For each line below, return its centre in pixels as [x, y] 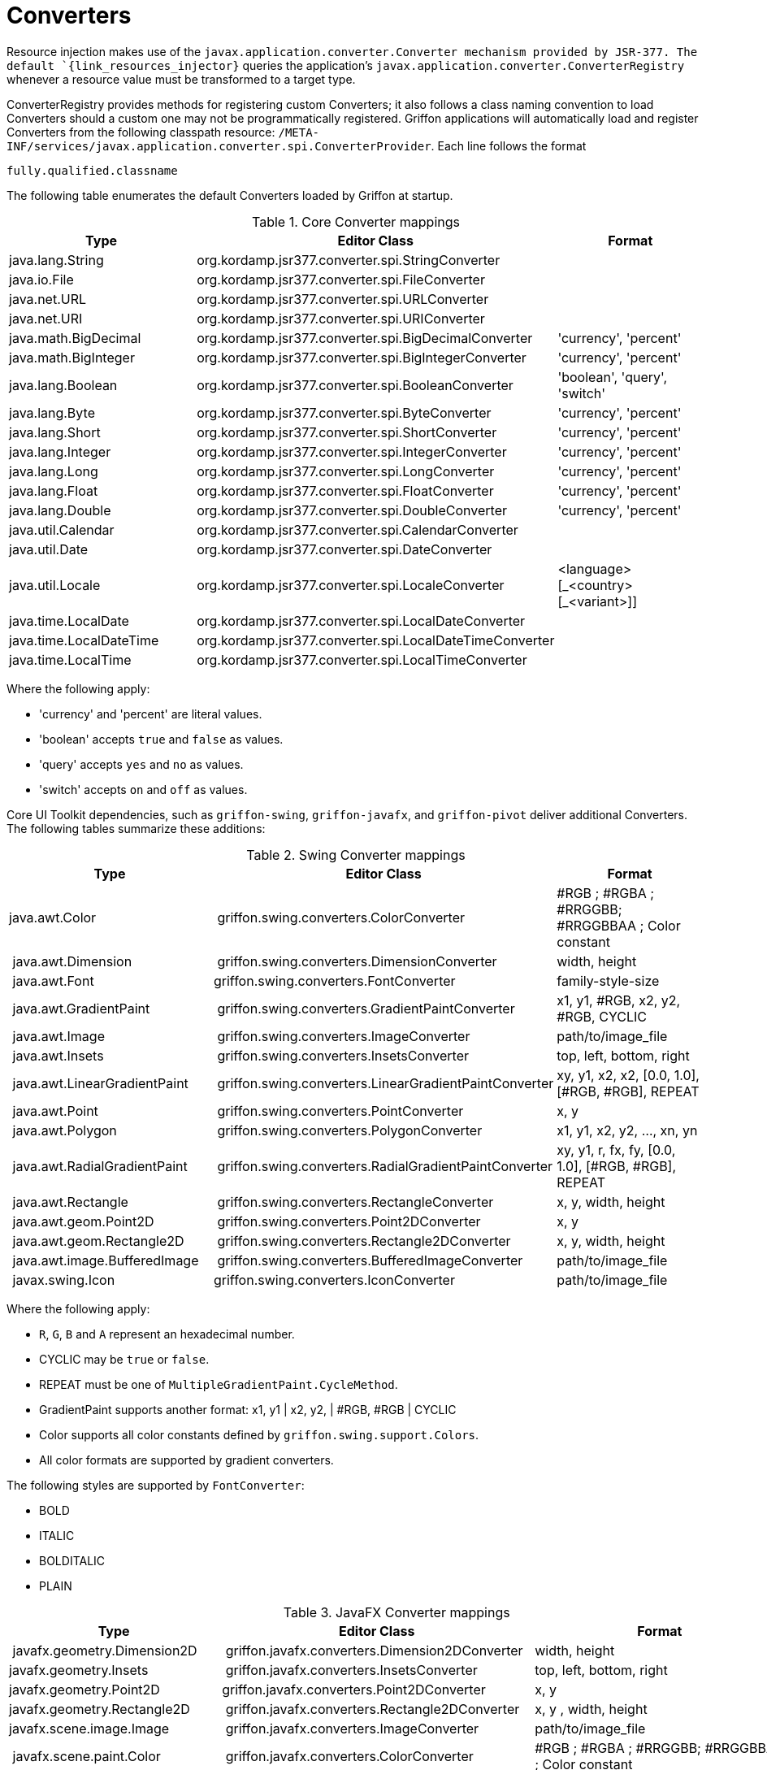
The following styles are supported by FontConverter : [156, 1485]
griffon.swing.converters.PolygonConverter [350, 1130]
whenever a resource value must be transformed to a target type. [181, 79]
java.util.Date [49, 549]
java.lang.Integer [60, 451]
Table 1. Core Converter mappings [355, 221]
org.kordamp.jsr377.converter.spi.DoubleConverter [352, 510]
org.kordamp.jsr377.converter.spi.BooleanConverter [355, 385]
